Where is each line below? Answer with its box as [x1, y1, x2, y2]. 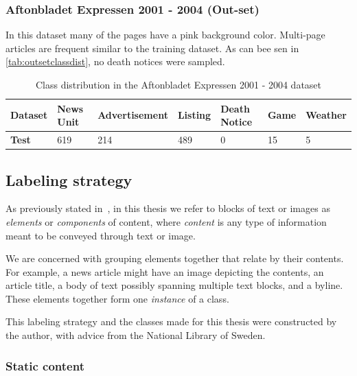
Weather [306, 108, 347, 122]
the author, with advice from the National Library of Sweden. [5, 328, 266, 342]
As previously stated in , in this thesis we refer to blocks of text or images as [5, 201, 330, 215]
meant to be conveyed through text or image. [5, 228, 196, 242]
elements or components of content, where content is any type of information [5, 214, 327, 228]
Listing [177, 108, 211, 122]
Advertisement [97, 108, 168, 122]
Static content [5, 357, 84, 374]
